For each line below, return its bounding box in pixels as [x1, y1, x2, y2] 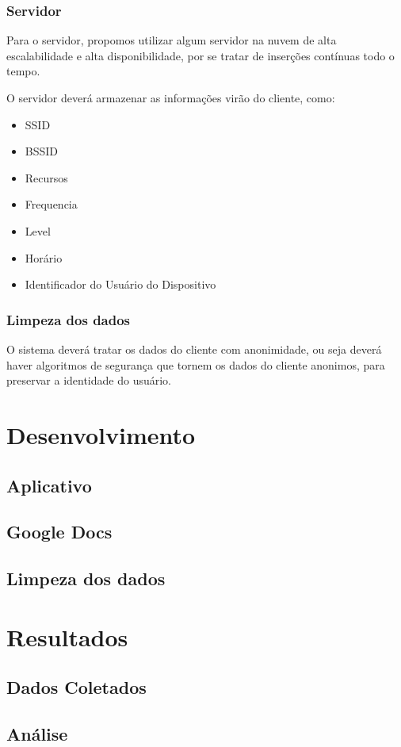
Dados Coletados [6, 675, 147, 699]
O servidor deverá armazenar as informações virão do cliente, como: [6, 90, 335, 105]
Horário [25, 249, 63, 266]
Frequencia [25, 196, 78, 213]
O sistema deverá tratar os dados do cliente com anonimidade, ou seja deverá [6, 340, 382, 357]
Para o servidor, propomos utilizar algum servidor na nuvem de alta [6, 32, 337, 48]
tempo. [6, 63, 40, 79]
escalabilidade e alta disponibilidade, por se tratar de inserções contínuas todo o [6, 47, 395, 63]
